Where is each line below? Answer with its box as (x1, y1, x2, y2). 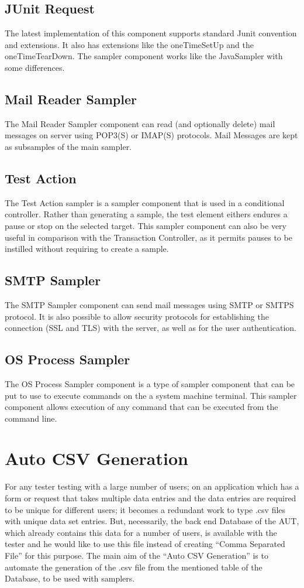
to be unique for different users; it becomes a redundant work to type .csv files (5, 503, 286, 515)
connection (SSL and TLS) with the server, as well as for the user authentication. (5, 322, 297, 334)
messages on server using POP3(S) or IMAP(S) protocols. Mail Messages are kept (5, 129, 298, 141)
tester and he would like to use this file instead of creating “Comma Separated (5, 538, 285, 550)
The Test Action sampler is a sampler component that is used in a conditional (5, 196, 285, 208)
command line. (5, 412, 57, 424)
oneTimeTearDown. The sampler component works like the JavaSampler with (5, 50, 283, 62)
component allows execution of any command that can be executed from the (5, 401, 278, 413)
